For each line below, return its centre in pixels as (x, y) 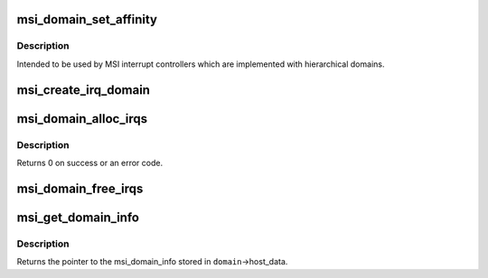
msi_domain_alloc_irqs (82, 119)
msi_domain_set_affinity (87, 19)
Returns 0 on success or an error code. (89, 162)
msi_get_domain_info (78, 217)
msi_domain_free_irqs (80, 188)
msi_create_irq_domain (84, 90)
